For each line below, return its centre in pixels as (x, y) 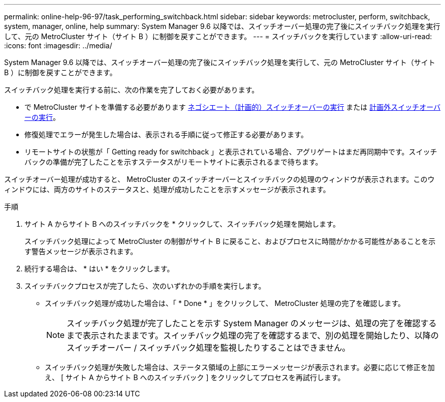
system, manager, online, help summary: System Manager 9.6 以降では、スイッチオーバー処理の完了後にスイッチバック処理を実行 (222, 26)
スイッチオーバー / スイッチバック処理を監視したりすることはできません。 (209, 348)
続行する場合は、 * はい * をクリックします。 (99, 269)
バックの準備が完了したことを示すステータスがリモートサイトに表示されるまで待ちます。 (173, 162)
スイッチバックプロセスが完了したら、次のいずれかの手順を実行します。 (145, 286)
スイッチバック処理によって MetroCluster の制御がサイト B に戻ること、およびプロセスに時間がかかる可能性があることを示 (230, 241)
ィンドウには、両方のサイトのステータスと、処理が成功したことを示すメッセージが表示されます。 (167, 189)
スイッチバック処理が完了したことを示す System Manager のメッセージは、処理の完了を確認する (252, 323)
